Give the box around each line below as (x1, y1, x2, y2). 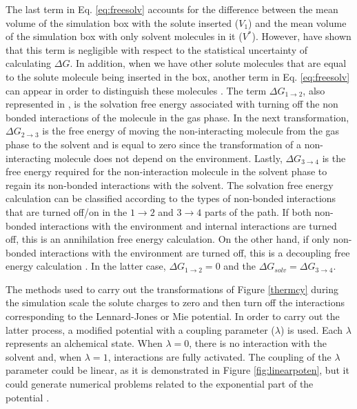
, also (303, 83, 325, 97)
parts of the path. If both (204, 204, 312, 219)
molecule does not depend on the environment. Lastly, (54, 150, 283, 165)
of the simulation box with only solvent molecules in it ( (6, 29, 243, 43)
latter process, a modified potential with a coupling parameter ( (6, 322, 275, 337)
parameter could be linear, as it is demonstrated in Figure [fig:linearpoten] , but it (6, 363, 349, 377)
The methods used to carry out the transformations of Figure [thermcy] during (6, 281, 339, 296)
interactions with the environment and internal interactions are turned (39, 218, 337, 232)
